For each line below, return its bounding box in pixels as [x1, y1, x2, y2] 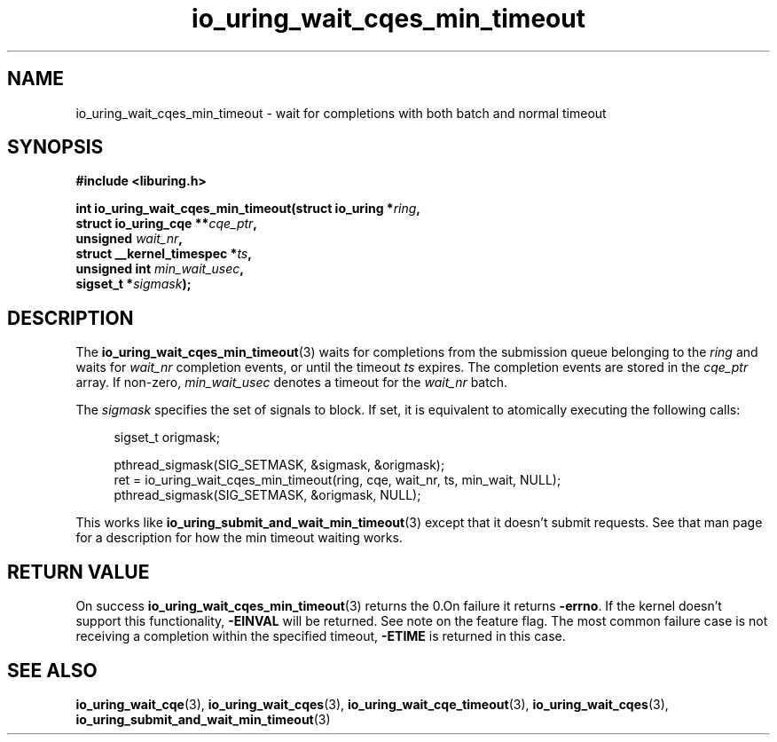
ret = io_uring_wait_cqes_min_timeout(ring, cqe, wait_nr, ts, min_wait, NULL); [114, 472, 561, 488]
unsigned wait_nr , [75, 231, 184, 247]
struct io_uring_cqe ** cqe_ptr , [75, 216, 258, 232]
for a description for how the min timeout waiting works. [75, 530, 403, 546]
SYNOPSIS [7, 136, 104, 159]
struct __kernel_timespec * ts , [75, 246, 252, 262]
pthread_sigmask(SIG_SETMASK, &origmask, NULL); [114, 487, 421, 503]
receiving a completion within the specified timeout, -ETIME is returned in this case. [75, 628, 566, 644]
